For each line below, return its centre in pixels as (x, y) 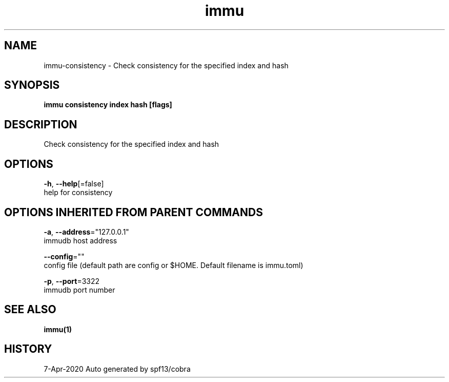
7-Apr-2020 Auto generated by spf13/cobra (117, 369)
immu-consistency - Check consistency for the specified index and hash (166, 65)
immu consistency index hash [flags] (108, 105)
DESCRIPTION (41, 124)
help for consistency (78, 193)
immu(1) (58, 329)
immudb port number (79, 290)
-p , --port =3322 (72, 281)
